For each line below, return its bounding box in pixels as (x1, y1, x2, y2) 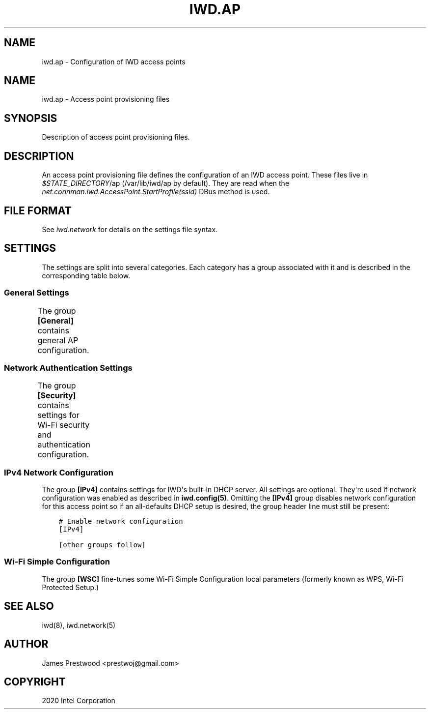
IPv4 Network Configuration (4, 467, 113, 477)
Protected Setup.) (42, 583, 99, 592)
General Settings (4, 288, 69, 298)
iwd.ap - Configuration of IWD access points (42, 57, 186, 66)
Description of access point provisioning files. (42, 133, 190, 142)
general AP (37, 335, 79, 345)
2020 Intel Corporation (42, 696, 115, 705)
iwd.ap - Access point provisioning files (42, 95, 170, 104)
